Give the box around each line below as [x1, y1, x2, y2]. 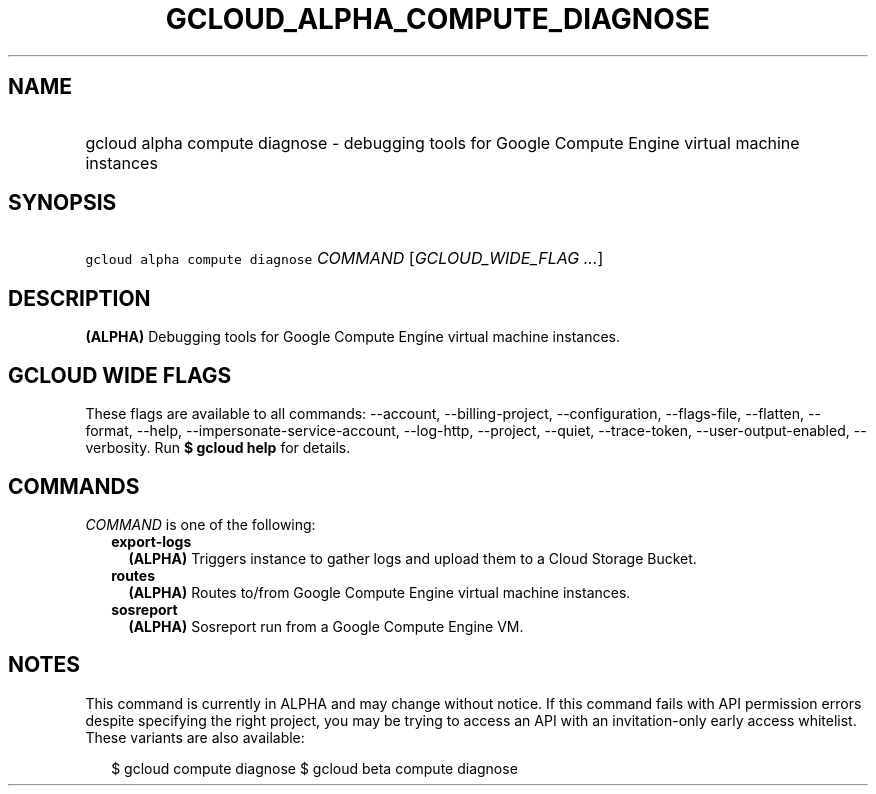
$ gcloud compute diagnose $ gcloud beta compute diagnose [111, 759, 518, 777]
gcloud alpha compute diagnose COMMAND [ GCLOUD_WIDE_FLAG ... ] [85, 248, 604, 269]
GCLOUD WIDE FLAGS [8, 362, 232, 388]
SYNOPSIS [8, 190, 117, 216]
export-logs [111, 532, 192, 550]
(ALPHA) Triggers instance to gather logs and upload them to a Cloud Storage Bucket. [128, 549, 697, 567]
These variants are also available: [85, 728, 305, 746]
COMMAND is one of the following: [85, 515, 316, 533]
